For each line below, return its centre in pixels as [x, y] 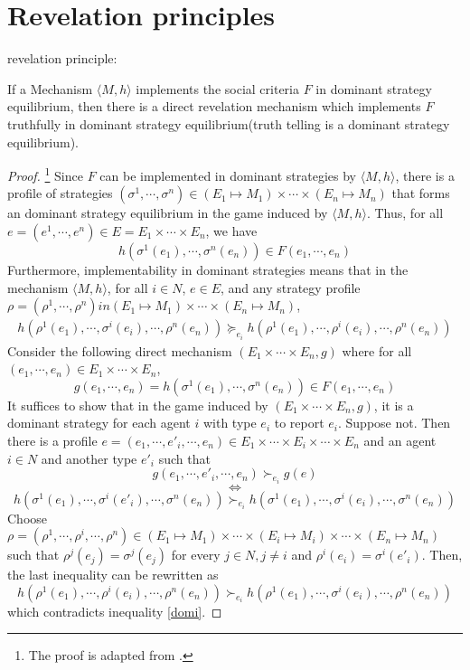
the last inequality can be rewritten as [113, 575]
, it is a [394, 405]
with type [230, 423]
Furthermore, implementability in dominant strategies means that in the [208, 269]
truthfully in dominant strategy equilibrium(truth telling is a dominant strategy [229, 123]
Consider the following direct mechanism [120, 350]
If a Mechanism [50, 88]
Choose [28, 518]
